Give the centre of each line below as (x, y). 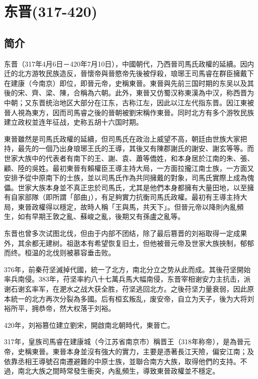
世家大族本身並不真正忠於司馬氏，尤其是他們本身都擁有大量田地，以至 (132, 187)
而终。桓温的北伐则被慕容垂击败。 (60, 253)
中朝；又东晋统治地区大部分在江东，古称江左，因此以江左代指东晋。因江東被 (129, 102)
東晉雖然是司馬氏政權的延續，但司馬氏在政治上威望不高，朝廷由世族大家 (122, 138)
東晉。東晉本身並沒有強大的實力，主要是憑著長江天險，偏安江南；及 (143, 351)
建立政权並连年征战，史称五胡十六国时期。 (73, 122)
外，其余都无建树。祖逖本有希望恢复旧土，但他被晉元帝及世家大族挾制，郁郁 (129, 243)
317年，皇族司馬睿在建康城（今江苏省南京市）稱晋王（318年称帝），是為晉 (124, 341)
